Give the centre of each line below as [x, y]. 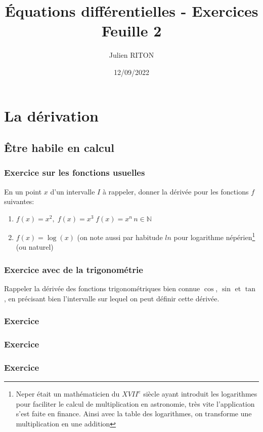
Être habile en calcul [59, 148]
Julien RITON [131, 55]
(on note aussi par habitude [120, 237]
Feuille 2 [131, 31]
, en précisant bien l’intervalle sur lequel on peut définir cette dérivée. [112, 298]
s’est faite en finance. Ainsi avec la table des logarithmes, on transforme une [134, 414]
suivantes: [19, 201]
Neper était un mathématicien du [68, 394]
